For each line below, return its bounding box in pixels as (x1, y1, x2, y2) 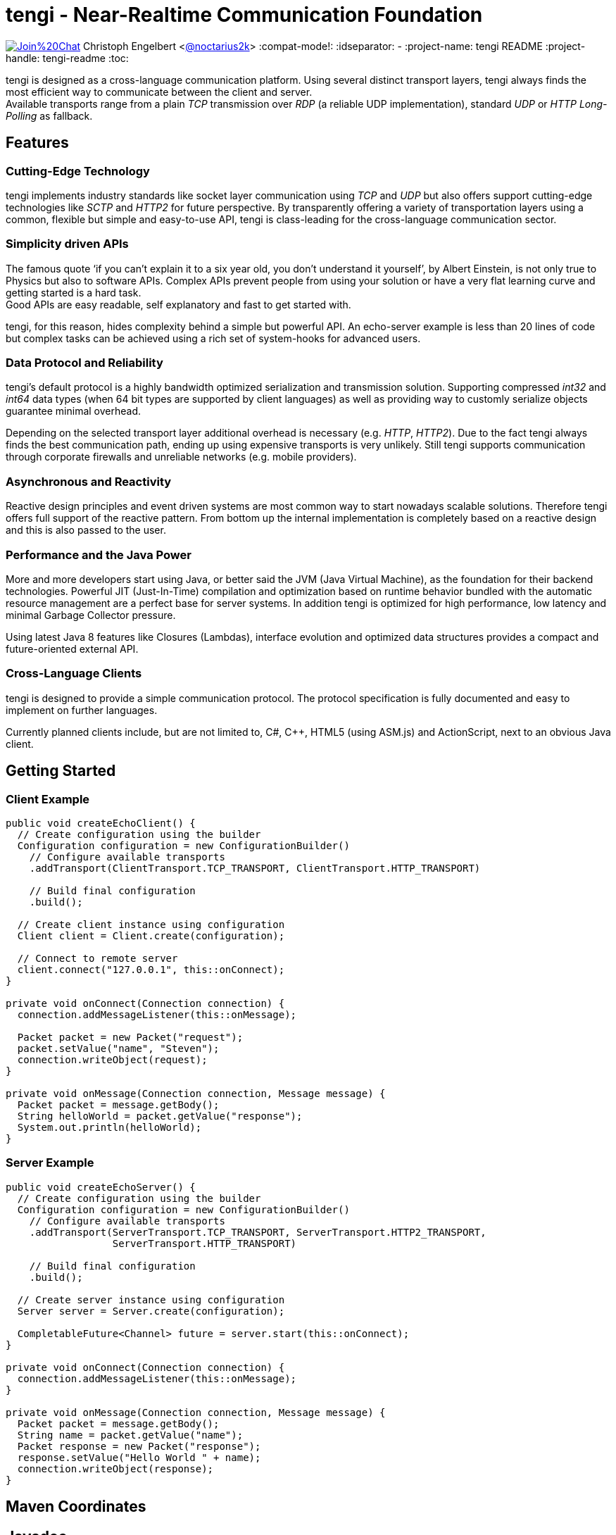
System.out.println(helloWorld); (17, 1121, 202, 1133)
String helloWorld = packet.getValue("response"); (17, 1110, 303, 1122)
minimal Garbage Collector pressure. (6, 608, 176, 621)
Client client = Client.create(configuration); (17, 929, 285, 941)
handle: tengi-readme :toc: (6, 51, 129, 64)
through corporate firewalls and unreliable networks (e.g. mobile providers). (6, 451, 357, 463)
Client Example (6, 791, 90, 806)
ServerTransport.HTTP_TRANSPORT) (112, 1237, 297, 1249)
